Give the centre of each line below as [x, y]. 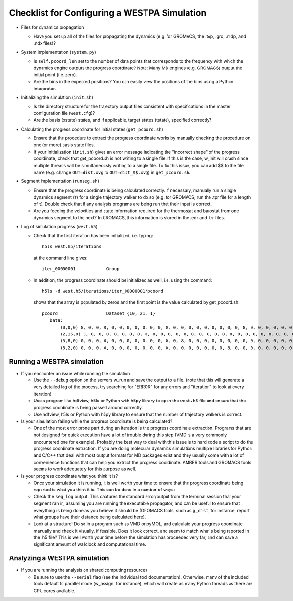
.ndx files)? [45, 43]
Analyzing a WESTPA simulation [59, 558]
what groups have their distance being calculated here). [90, 517]
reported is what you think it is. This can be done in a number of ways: [104, 490]
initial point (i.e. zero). [55, 75]
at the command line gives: [61, 258]
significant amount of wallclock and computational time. [90, 544]
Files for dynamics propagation [52, 27]
